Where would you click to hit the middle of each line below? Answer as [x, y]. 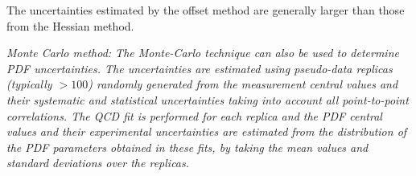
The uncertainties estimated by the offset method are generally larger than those [206, 10]
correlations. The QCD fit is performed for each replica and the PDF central [194, 115]
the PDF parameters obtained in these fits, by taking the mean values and [187, 147]
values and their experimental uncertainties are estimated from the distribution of [207, 131]
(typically [29, 84]
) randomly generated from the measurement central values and [243, 84]
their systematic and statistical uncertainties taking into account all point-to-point [208, 99]
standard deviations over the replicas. [98, 163]
